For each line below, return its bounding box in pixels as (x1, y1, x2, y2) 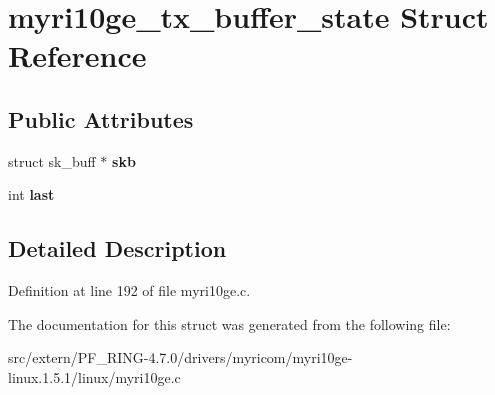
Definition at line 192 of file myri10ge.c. (8, 280, 251, 301)
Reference (8, 35, 147, 76)
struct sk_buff (8, 150, 96, 171)
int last (8, 184, 55, 205)
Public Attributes (8, 103, 194, 134)
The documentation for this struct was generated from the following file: (8, 313, 451, 334)
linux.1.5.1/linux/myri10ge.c (8, 366, 181, 387)
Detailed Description (8, 233, 227, 264)
